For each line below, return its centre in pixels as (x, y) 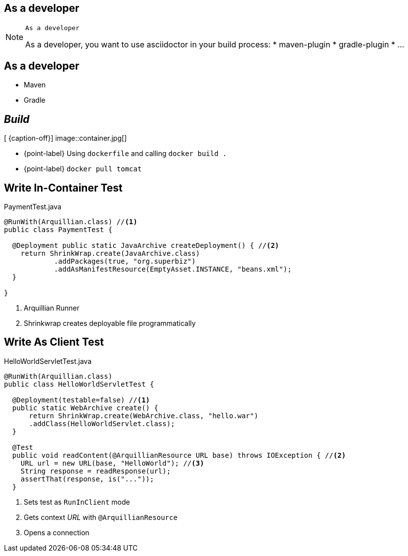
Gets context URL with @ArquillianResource (101, 517)
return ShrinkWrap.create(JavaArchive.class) (110, 253)
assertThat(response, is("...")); (87, 479)
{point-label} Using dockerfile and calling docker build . (125, 154)
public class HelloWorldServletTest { (79, 384)
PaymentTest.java (33, 206)
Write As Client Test (54, 342)
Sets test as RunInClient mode (77, 502)
